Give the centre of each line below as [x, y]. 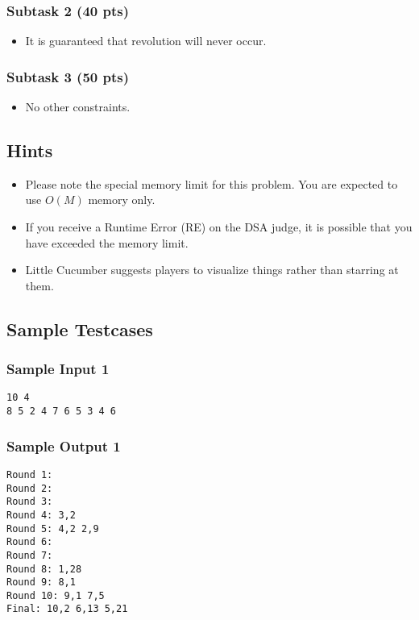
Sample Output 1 [64, 445]
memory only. [122, 200]
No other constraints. [78, 107]
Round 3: [30, 502]
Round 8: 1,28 [44, 569]
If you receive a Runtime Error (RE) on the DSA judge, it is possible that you [219, 227]
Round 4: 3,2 [41, 515]
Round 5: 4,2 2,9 [53, 528]
